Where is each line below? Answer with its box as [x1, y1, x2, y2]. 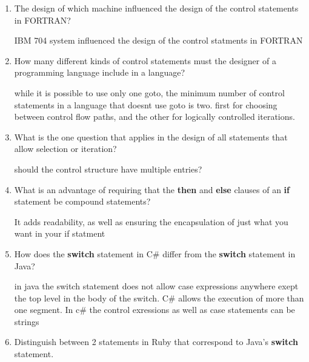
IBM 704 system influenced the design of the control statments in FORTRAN [14, 34, 303, 47]
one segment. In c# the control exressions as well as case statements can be [14, 303, 295, 316]
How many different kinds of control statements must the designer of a [14, 54, 276, 67]
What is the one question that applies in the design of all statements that [14, 130, 288, 143]
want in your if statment [14, 227, 105, 240]
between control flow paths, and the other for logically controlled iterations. [14, 110, 295, 123]
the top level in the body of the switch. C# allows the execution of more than [14, 291, 304, 304]
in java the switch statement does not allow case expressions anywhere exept [14, 280, 299, 292]
